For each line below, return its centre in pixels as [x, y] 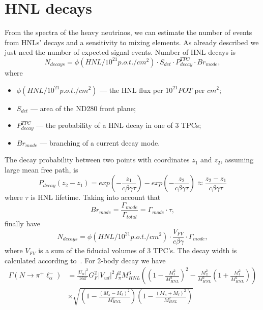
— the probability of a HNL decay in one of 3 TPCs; [119, 125]
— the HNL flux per [131, 90]
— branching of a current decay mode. [100, 142]
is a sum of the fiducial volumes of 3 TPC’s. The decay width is [138, 250]
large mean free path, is [41, 169]
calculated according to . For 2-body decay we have [85, 260]
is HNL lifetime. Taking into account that [96, 197]
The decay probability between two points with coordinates [97, 160]
